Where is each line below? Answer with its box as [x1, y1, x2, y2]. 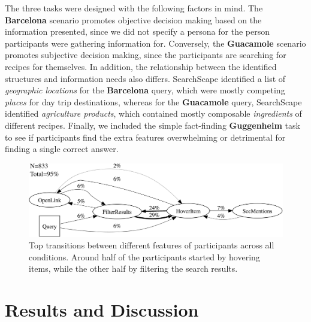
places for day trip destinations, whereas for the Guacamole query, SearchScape [5, 95, 302, 108]
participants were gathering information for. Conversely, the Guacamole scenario [5, 37, 306, 49]
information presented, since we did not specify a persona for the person [5, 25, 270, 38]
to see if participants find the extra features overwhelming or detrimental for [5, 130, 286, 143]
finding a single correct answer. [5, 142, 119, 155]
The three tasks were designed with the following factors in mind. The [5, 2, 263, 14]
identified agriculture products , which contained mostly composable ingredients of [5, 107, 302, 120]
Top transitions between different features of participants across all [29, 239, 274, 251]
